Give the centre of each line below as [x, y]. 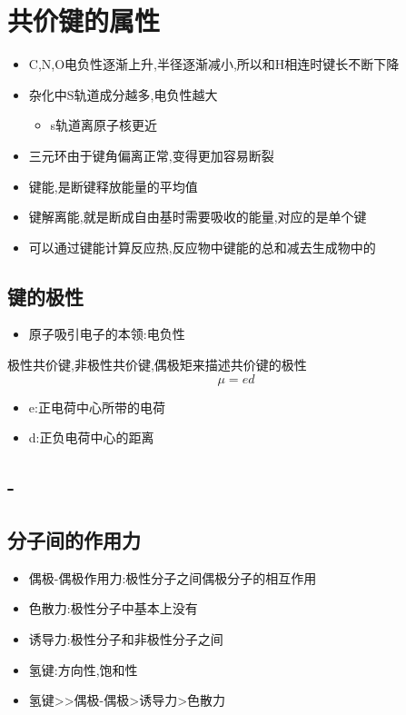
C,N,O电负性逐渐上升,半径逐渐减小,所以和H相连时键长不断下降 [214, 64]
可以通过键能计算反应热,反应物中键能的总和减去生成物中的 [202, 247]
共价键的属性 [84, 20]
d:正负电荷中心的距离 [91, 437]
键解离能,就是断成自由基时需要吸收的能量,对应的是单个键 [198, 217]
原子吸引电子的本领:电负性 [107, 334]
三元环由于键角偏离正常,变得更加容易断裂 [151, 155]
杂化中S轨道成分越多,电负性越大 [123, 94]
